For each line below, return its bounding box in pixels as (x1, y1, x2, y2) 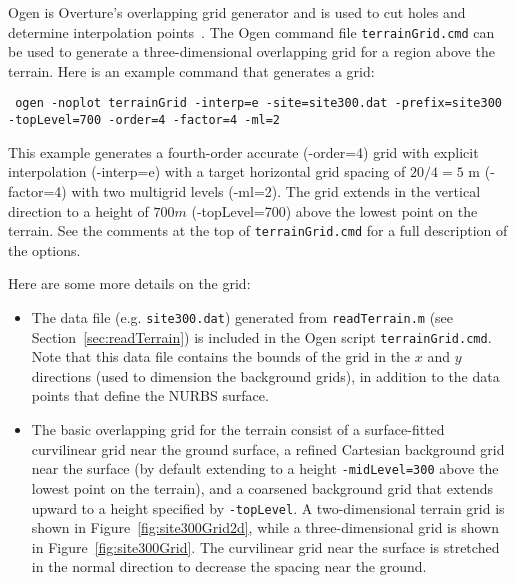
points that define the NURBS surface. (31, 385, 269, 406)
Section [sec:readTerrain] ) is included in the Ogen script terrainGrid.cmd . (31, 326, 492, 347)
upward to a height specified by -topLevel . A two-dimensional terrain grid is (31, 497, 505, 518)
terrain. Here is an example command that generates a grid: (8, 60, 375, 81)
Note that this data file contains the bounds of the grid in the (31, 346, 411, 367)
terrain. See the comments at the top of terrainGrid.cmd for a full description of (8, 220, 508, 241)
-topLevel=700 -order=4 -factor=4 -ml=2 (8, 113, 281, 128)
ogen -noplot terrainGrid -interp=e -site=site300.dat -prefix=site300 (15, 96, 502, 111)
